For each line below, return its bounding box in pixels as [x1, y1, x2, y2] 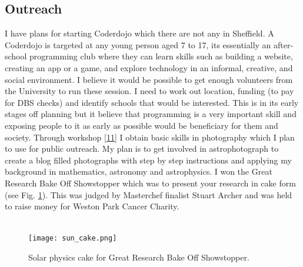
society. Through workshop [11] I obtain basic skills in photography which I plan [5, 131, 295, 143]
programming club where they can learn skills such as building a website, [29, 50, 293, 62]
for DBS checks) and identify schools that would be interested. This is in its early [5, 96, 299, 108]
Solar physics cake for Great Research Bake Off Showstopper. [28, 251, 249, 263]
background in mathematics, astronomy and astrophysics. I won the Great [5, 165, 272, 178]
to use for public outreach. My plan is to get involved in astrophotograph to [5, 142, 279, 155]
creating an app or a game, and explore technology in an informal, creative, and [5, 61, 293, 74]
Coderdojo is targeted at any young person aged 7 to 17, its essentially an [5, 38, 271, 51]
